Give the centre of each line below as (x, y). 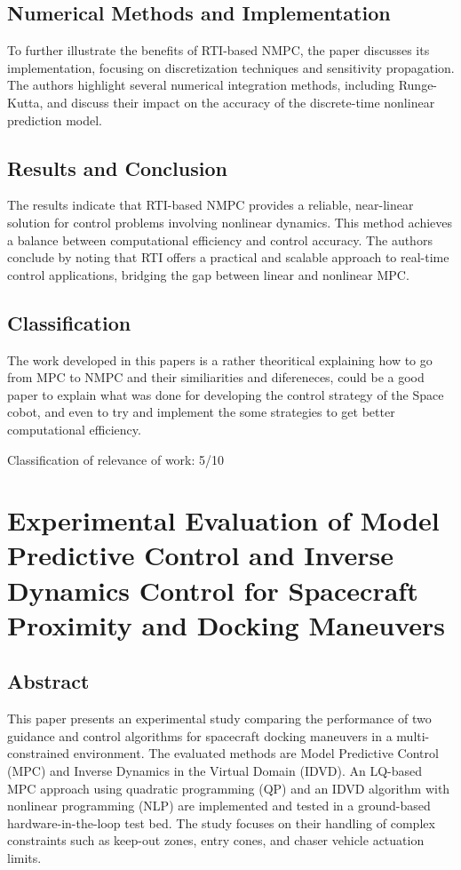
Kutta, (25, 102)
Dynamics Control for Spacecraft (213, 590)
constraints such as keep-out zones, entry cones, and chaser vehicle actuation (216, 840)
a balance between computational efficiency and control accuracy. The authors (220, 239)
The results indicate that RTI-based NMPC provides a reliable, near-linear (211, 205)
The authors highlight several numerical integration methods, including (201, 85)
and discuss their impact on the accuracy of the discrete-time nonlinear (241, 102)
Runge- (418, 85)
